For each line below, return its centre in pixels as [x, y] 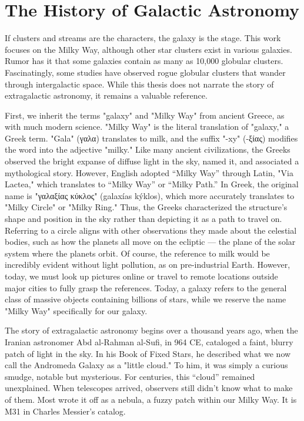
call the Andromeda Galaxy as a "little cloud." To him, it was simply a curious [146, 365]
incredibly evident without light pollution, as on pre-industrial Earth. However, [148, 265]
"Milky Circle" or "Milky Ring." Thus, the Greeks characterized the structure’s [146, 207]
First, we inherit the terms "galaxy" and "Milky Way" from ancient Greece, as [145, 115]
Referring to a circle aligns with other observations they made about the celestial [151, 230]
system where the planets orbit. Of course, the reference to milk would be [137, 253]
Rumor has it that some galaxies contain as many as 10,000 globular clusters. [144, 61]
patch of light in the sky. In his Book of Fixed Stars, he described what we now [148, 353]
